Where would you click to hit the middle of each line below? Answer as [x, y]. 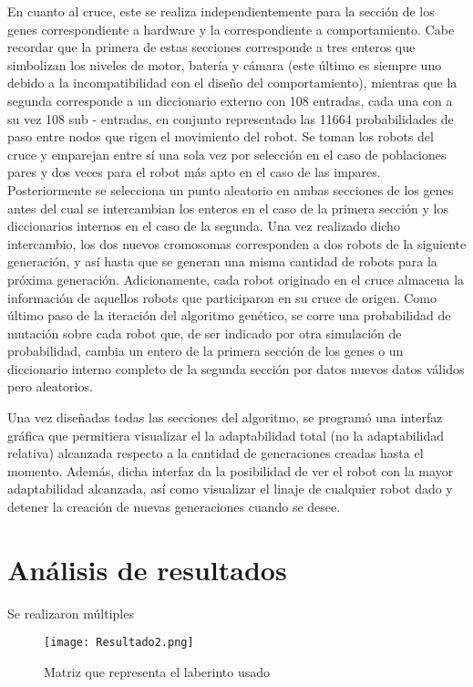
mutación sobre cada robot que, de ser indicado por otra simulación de [205, 333]
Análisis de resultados [147, 569]
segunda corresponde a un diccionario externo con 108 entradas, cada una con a [230, 100]
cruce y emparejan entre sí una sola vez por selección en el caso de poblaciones [227, 154]
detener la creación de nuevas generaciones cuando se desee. [174, 507]
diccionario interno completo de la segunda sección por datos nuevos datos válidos [236, 368]
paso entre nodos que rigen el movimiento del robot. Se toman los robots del [221, 136]
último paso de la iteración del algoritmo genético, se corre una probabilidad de [229, 315]
